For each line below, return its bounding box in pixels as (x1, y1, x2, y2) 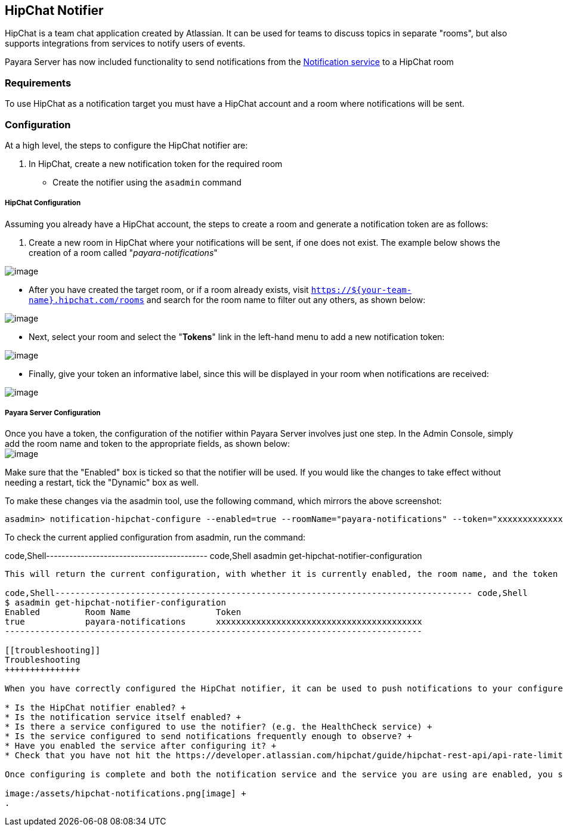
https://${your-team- (311, 285, 412, 295)
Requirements (5, 76, 72, 89)
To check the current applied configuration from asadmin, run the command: (5, 532, 306, 543)
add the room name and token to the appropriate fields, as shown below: (5, 438, 290, 449)
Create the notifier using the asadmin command (52, 177, 242, 187)
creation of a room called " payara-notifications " (29, 247, 218, 258)
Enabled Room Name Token (5, 607, 242, 617)
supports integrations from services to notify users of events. (5, 38, 246, 49)
